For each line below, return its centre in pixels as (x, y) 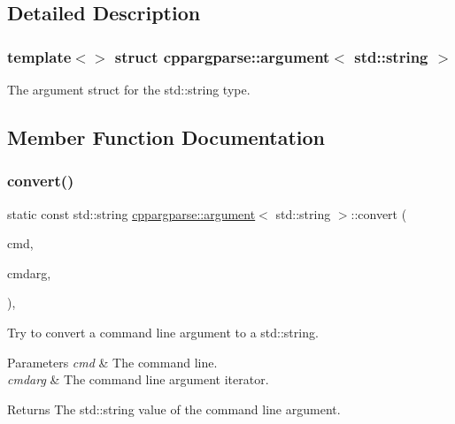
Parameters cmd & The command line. (112, 362)
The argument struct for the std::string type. (129, 89)
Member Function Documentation (166, 136)
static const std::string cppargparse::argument (131, 213)
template (39, 56)
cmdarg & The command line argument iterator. (138, 379)
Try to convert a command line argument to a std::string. (163, 332)
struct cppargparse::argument (222, 56)
